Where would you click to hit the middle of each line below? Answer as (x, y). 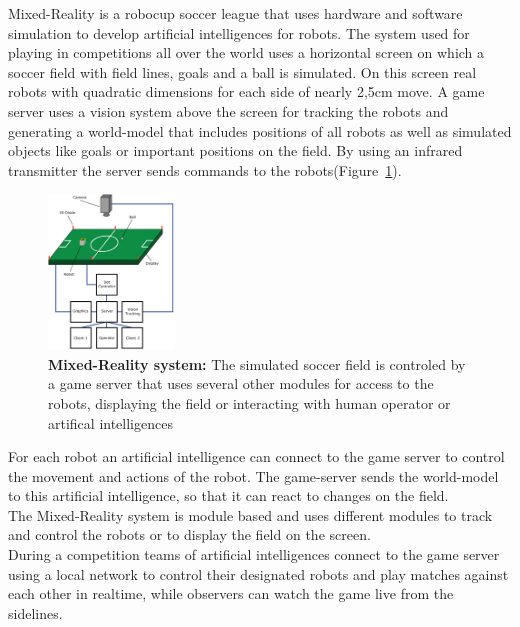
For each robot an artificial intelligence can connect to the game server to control (256, 456)
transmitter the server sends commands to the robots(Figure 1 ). (205, 169)
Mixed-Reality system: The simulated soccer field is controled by (257, 363)
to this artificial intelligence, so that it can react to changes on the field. (228, 495)
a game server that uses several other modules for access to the (241, 383)
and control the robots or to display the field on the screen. (189, 534)
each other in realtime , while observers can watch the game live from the (231, 593)
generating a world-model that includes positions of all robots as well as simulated (260, 130)
